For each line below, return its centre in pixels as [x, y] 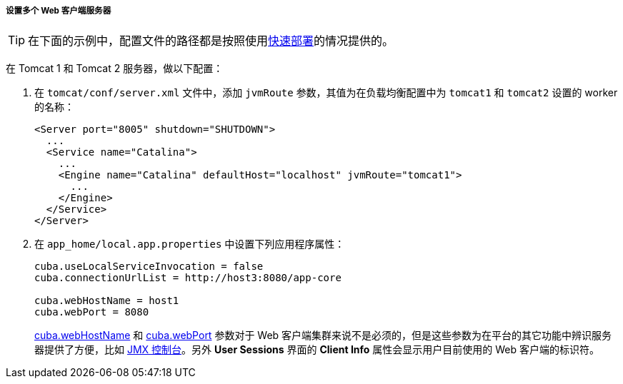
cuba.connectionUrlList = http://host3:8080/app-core [188, 278]
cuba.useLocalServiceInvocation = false [149, 267]
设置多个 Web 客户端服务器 [59, 11]
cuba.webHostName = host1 [107, 301]
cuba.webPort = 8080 [92, 312]
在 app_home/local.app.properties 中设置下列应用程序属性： [190, 244]
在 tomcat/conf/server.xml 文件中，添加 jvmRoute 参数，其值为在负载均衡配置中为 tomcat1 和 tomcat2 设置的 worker [326, 93]
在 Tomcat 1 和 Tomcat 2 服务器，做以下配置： [115, 69]
